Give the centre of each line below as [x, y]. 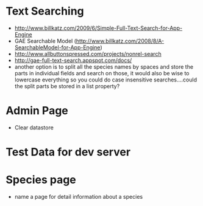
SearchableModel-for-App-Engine [57, 47]
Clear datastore [34, 127]
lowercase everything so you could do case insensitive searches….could [106, 80]
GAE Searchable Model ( [45, 41]
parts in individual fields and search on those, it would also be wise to [102, 73]
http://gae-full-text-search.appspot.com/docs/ [73, 60]
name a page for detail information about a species [79, 197]
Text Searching [45, 11]
